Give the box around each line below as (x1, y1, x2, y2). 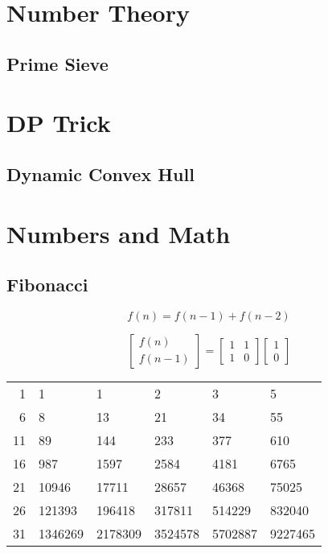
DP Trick (6, 106, 111, 139)
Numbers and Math (6, 217, 231, 250)
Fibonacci (6, 272, 88, 297)
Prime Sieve (6, 51, 109, 76)
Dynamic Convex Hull (6, 161, 195, 186)
